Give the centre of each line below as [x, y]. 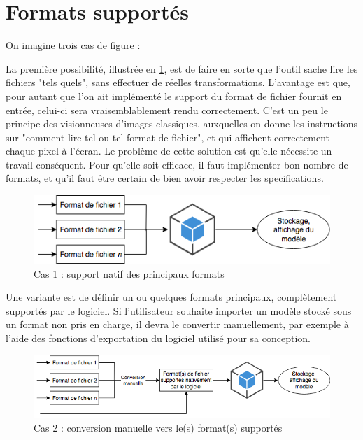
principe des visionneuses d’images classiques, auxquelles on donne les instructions [182, 123]
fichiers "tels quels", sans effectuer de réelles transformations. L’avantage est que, [178, 82]
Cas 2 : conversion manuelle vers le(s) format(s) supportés [158, 427]
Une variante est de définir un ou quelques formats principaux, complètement [171, 297]
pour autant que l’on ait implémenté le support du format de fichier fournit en [174, 95]
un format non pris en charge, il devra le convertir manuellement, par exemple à [177, 324]
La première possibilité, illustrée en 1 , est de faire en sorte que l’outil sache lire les [182, 68]
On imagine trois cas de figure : [73, 45]
